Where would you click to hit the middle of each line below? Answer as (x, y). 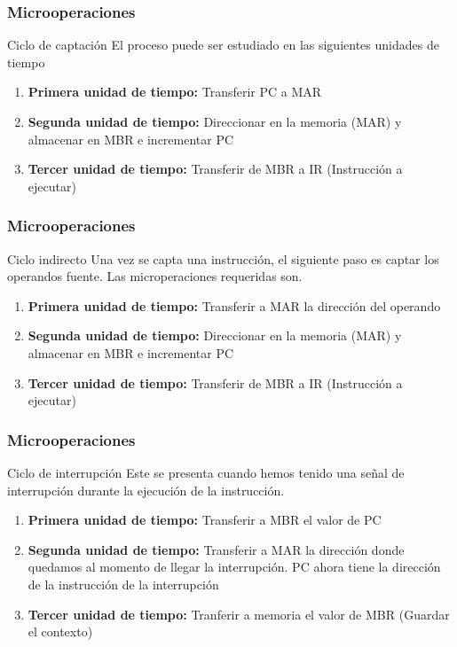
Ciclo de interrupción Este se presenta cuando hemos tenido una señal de (206, 472)
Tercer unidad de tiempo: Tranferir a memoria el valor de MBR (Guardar (239, 614)
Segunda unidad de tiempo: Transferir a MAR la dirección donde (216, 549)
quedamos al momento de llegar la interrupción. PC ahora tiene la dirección (234, 567)
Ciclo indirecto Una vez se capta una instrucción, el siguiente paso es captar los (223, 258)
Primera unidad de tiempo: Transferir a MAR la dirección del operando (234, 305)
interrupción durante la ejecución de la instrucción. (146, 490)
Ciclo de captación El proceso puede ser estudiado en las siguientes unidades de (223, 45)
